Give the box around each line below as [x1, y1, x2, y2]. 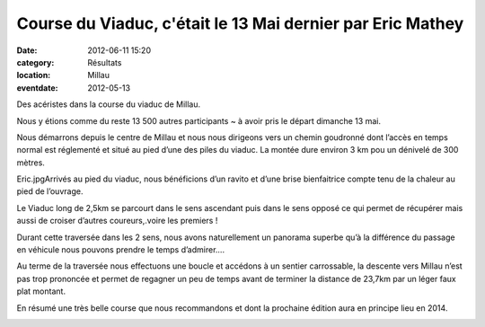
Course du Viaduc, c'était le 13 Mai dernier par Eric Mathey [16, 13, 464, 33]
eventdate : [16, 82, 58, 93]
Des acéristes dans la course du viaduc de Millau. [16, 99, 201, 110]
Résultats [87, 57, 122, 67]
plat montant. [16, 286, 66, 296]
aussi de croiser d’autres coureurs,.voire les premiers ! [16, 216, 218, 226]
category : [16, 57, 55, 67]
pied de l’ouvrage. [16, 186, 84, 197]
